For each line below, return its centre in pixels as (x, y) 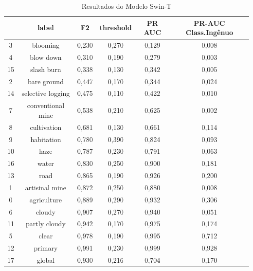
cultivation (46, 127)
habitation (46, 139)
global (46, 260)
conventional (46, 105)
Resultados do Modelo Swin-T (126, 6)
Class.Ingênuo (209, 32)
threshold (116, 27)
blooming (46, 45)
